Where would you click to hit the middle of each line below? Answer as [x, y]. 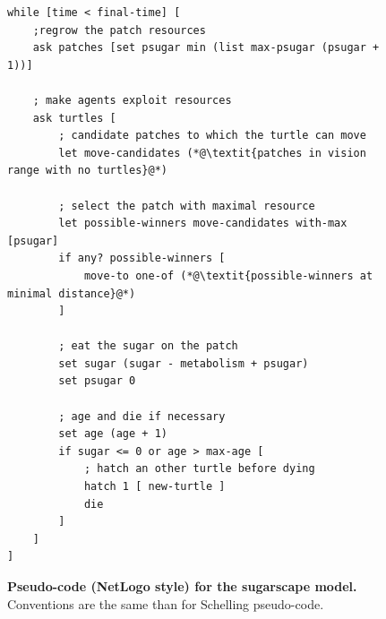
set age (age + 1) [113, 434]
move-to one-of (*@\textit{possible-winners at [228, 275]
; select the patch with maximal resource [187, 206]
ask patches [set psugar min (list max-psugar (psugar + [206, 48]
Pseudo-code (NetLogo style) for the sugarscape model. [182, 586]
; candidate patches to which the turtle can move [212, 136]
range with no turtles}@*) [87, 171]
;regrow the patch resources [119, 30]
